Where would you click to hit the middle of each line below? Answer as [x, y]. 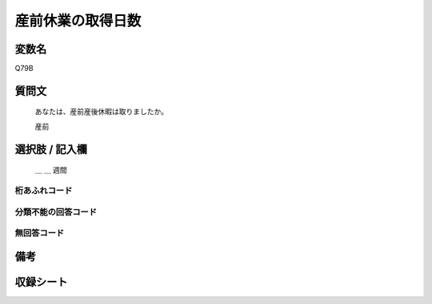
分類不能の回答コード [56, 211]
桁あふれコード [44, 191]
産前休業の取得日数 [78, 21]
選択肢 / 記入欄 [51, 149]
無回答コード [40, 233]
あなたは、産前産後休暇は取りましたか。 [101, 112]
